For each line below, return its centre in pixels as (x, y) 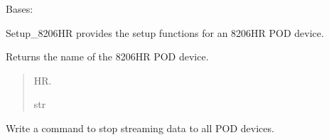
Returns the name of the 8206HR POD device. (107, 56)
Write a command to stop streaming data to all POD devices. (140, 128)
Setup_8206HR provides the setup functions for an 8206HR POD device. (165, 32)
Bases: (20, 9)
